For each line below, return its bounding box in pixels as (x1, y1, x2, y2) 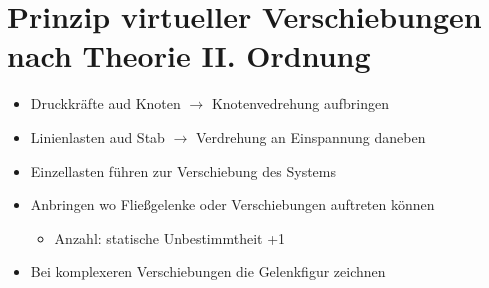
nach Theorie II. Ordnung (7, 35, 371, 76)
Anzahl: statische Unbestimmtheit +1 (54, 227, 286, 248)
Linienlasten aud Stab (30, 126, 165, 147)
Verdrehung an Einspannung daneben (195, 126, 426, 147)
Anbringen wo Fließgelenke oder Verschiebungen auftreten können (30, 194, 435, 215)
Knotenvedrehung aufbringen (211, 93, 389, 114)
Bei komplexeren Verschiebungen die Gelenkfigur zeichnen (30, 261, 386, 282)
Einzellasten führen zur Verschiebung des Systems (30, 160, 336, 181)
